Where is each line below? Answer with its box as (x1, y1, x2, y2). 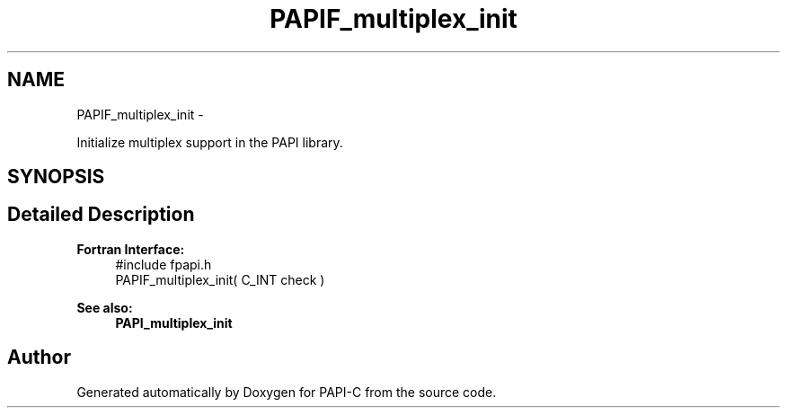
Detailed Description (7, 203, 195, 226)
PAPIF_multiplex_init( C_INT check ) (115, 271, 325, 287)
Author (7, 346, 71, 369)
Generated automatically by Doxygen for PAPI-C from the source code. (76, 384, 497, 400)
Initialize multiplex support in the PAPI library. (76, 134, 343, 150)
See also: (76, 299, 133, 315)
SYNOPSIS (7, 165, 105, 189)
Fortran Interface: (76, 241, 185, 257)
